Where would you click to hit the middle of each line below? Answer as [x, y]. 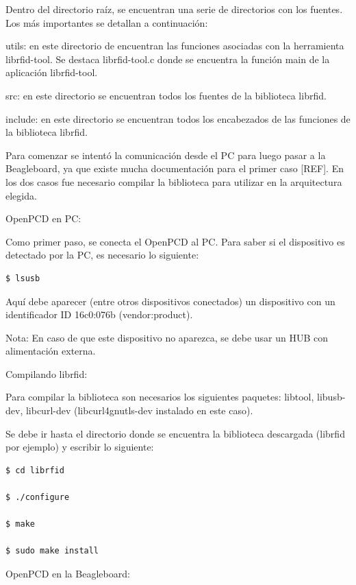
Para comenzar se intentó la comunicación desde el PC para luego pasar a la [166, 155]
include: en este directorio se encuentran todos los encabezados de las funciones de [178, 118]
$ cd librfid [35, 470]
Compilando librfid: [47, 373]
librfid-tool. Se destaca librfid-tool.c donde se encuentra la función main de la [168, 59]
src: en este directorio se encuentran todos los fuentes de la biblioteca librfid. [166, 95]
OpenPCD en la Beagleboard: [68, 573]
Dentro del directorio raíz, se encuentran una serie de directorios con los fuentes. [174, 9]
